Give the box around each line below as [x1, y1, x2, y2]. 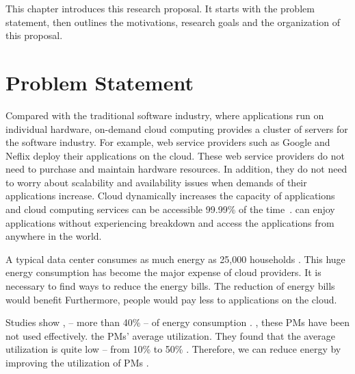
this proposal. [5, 28, 63, 42]
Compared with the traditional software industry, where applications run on [5, 108, 324, 122]
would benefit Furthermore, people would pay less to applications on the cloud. [5, 292, 337, 306]
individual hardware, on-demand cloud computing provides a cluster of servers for [5, 121, 348, 136]
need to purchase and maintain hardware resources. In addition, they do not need [5, 162, 347, 176]
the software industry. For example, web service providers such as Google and [5, 135, 330, 149]
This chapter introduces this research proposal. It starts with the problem [5, 1, 315, 15]
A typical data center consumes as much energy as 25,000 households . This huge [5, 251, 345, 266]
